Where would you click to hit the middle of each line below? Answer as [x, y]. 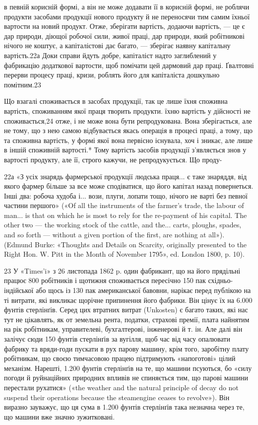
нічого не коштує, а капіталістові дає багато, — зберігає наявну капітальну [117, 45]
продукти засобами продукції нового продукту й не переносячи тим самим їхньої [127, 16]
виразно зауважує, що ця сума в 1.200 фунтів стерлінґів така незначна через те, [124, 407]
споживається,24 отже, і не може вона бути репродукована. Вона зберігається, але [128, 120]
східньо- [221, 280]
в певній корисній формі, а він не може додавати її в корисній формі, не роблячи [127, 6]
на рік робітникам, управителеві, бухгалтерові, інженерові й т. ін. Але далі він [123, 329]
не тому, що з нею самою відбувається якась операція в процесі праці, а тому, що [129, 130]
